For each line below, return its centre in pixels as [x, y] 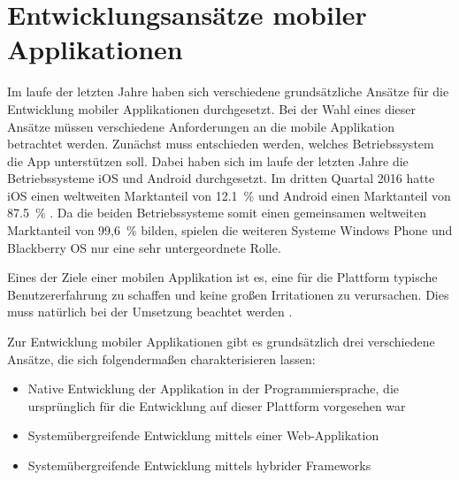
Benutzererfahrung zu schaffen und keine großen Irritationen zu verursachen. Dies [228, 294]
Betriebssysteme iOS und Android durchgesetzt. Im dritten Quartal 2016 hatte [221, 178]
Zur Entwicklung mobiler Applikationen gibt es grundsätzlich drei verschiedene [221, 342]
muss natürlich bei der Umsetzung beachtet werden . [150, 312]
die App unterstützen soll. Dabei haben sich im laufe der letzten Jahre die [208, 160]
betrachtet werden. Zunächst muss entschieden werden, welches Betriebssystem [221, 144]
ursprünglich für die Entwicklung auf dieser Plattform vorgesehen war [217, 405]
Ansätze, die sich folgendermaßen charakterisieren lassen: [161, 358]
